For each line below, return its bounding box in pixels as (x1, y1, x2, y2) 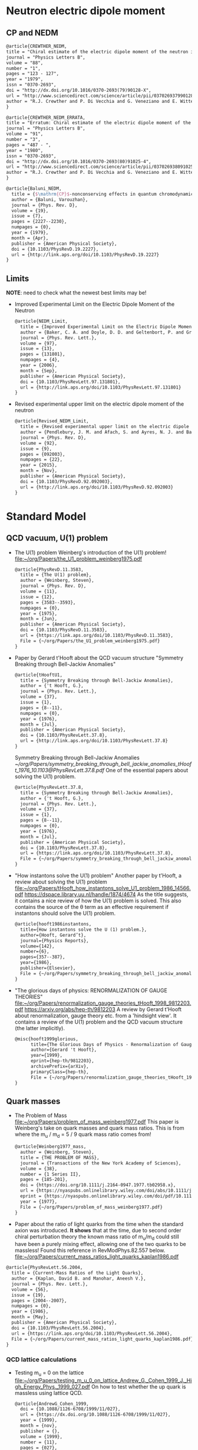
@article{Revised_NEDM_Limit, (14, 418, 90, 424)
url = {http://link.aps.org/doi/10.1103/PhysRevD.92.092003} (20, 484, 174, 490)
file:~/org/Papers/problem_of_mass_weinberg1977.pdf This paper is (14, 1118, 179, 1125)
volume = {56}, (11, 1286, 49, 1293)
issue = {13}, (20, 346, 55, 352)
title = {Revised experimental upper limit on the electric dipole (20, 424, 190, 430)
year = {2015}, (20, 462, 58, 468)
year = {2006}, (20, 362, 58, 368)
